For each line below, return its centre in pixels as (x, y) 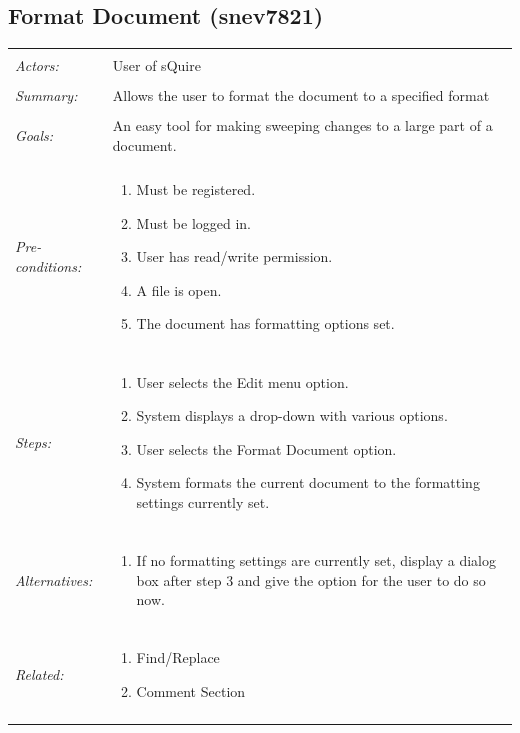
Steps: (33, 441)
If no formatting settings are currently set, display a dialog (316, 560)
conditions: (48, 266)
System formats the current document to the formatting (308, 482)
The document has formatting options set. (265, 323)
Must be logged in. (193, 222)
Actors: (37, 65)
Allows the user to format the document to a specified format (301, 95)
